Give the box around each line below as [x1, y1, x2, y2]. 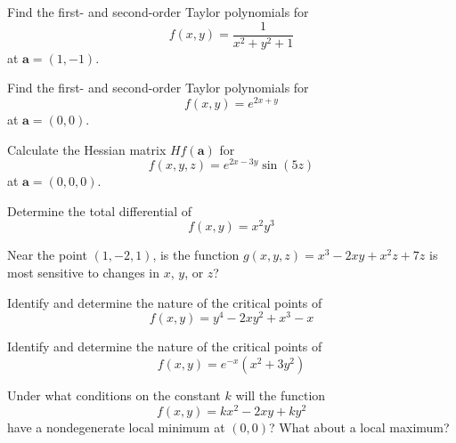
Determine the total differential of [7, 201, 192, 220]
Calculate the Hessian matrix [7, 140, 167, 158]
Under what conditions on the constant [7, 385, 221, 404]
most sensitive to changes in [7, 263, 159, 282]
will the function [235, 385, 326, 404]
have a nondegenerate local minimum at [7, 417, 225, 436]
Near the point [7, 246, 87, 264]
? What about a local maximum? [269, 417, 450, 436]
